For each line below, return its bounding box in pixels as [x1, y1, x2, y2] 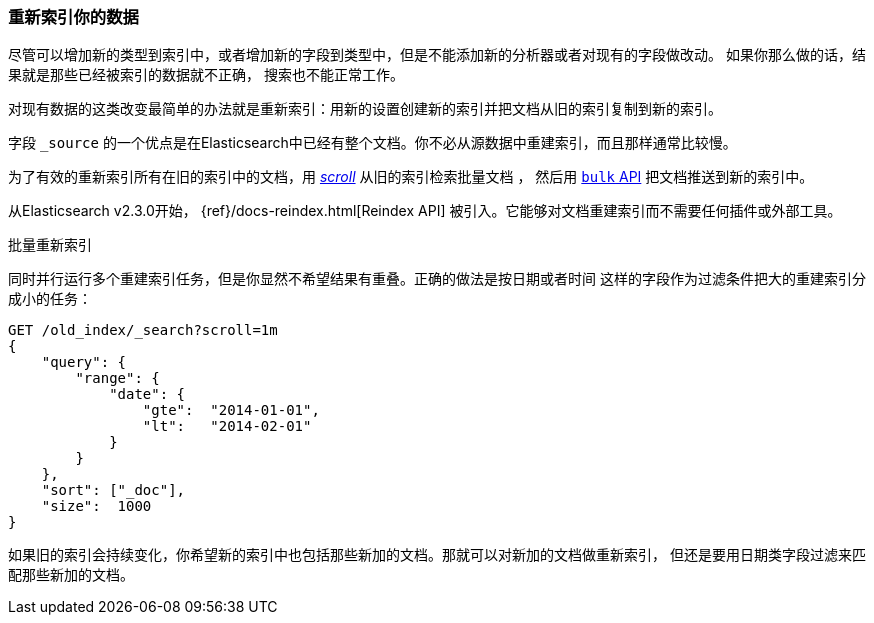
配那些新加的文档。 [8, 566, 134, 584]
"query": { [41, 354, 127, 371]
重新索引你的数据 [8, 7, 139, 27]
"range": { [75, 370, 160, 387]
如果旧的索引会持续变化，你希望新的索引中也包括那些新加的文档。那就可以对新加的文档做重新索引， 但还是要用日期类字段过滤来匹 [8, 546, 866, 564]
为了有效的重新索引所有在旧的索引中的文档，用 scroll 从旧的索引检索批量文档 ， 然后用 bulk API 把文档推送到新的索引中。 [8, 168, 814, 186]
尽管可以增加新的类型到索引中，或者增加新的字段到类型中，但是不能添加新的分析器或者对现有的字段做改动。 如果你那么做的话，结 [8, 46, 866, 64]
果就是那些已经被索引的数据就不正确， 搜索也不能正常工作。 [8, 66, 404, 84]
